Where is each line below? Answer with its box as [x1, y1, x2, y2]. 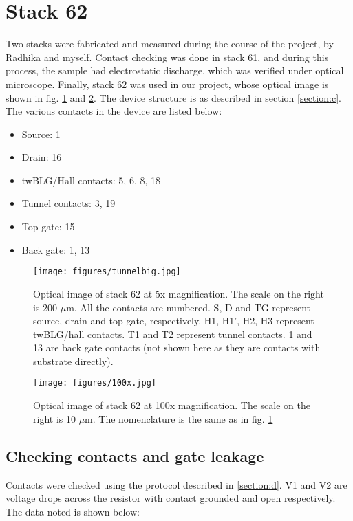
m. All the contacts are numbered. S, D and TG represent [66, 300, 311, 314]
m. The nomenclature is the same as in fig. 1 [85, 411, 273, 425]
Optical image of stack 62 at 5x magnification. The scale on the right [33, 286, 324, 300]
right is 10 [33, 411, 76, 425]
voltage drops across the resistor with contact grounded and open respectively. [6, 491, 336, 505]
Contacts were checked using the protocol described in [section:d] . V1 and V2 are [6, 477, 347, 491]
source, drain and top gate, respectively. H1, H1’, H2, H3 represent [33, 313, 314, 328]
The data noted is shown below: [6, 504, 140, 518]
